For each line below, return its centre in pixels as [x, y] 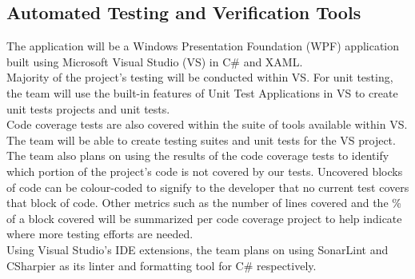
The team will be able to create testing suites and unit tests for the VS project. [201, 139]
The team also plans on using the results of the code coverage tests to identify [198, 155]
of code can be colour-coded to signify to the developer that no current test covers [208, 187]
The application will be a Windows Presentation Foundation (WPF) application [203, 46]
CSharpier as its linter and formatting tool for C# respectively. [162, 265]
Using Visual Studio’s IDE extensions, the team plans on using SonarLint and [198, 249]
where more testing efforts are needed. [100, 234]
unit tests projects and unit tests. [88, 108]
